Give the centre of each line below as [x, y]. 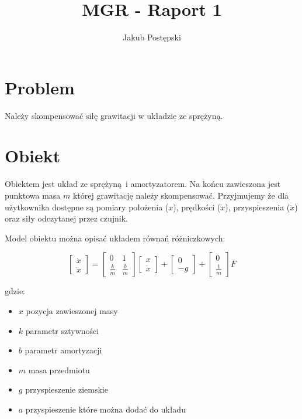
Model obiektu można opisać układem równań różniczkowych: [115, 238]
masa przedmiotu [59, 369]
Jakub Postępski [152, 37]
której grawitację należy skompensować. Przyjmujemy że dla [181, 195]
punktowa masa [33, 195]
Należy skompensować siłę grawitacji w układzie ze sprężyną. [114, 115]
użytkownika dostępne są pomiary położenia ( [87, 207]
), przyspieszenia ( [258, 207]
